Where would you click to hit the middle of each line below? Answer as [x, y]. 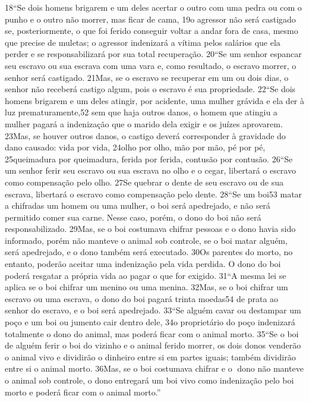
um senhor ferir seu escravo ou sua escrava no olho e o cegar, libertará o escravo [150, 170]
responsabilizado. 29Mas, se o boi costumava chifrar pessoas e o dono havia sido [150, 229]
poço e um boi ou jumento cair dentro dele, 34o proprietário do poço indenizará [150, 322]
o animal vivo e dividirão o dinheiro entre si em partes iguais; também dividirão [150, 357]
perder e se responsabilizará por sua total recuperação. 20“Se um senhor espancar [153, 54]
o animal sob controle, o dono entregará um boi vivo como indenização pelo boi [149, 380]
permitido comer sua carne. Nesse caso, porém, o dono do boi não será [133, 217]
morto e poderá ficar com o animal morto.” [83, 392]
